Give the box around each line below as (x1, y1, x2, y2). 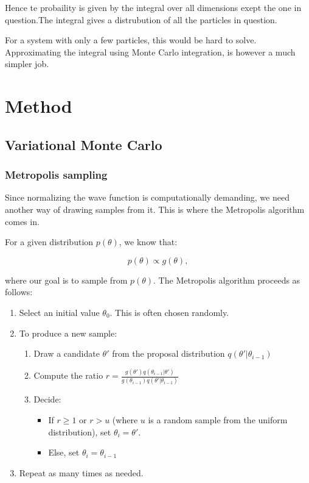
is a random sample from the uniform (148, 413, 288, 426)
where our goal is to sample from (5, 273, 128, 286)
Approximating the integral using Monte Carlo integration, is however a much (5, 45, 296, 58)
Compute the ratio (33, 369, 103, 381)
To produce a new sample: (19, 326, 117, 339)
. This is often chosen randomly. (109, 306, 229, 318)
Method (5, 93, 72, 118)
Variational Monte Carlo (5, 135, 162, 154)
